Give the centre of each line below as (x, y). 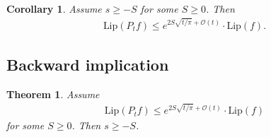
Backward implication (88, 64)
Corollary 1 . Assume (54, 8)
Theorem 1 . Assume (53, 94)
